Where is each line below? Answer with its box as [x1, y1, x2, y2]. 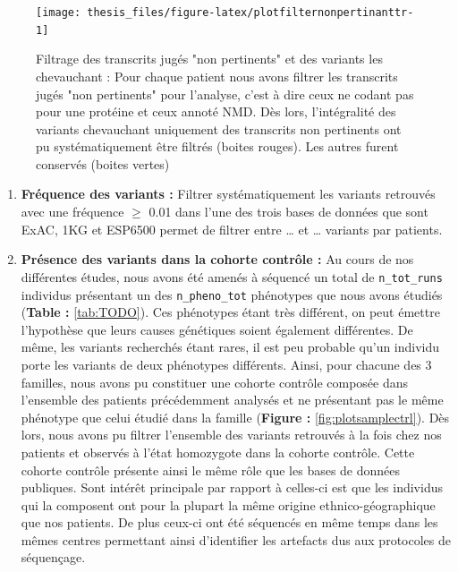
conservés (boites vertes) [36, 154, 170, 173]
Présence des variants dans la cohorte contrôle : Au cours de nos [21, 250, 414, 269]
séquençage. [21, 548, 86, 567]
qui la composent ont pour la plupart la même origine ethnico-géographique [21, 495, 436, 514]
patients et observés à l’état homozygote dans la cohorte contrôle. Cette [21, 442, 415, 461]
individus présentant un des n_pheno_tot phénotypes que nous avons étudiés [21, 285, 443, 303]
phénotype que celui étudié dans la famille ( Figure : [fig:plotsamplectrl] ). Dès [21, 407, 450, 426]
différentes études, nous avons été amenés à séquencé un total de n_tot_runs [21, 267, 443, 286]
